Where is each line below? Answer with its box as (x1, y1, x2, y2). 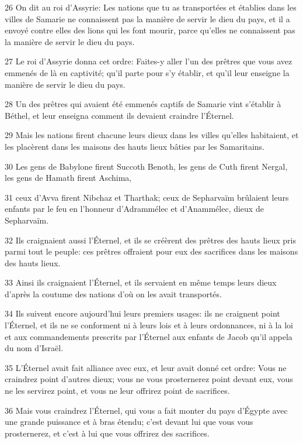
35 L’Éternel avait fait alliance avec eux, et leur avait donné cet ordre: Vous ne (5, 361, 287, 373)
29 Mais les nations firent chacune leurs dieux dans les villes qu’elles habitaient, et (5, 129, 299, 141)
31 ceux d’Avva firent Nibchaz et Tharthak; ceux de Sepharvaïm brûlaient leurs (5, 191, 289, 203)
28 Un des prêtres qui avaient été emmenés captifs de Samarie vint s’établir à (5, 98, 281, 110)
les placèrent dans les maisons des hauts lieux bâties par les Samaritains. (5, 140, 264, 152)
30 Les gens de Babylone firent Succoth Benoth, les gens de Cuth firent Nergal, (5, 160, 288, 172)
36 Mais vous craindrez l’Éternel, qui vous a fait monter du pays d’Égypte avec (5, 404, 288, 416)
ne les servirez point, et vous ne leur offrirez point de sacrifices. (5, 384, 230, 397)
